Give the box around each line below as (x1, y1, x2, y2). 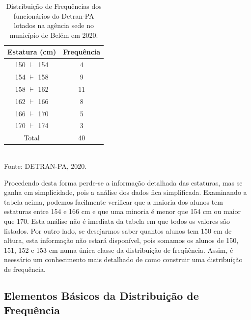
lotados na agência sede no (14, 20, 94, 30)
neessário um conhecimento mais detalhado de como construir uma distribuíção (4, 254, 243, 265)
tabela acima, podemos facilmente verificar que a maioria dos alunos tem (4, 196, 223, 207)
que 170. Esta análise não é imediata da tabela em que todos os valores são (4, 215, 230, 226)
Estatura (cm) (7, 47, 56, 57)
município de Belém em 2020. (9, 29, 98, 40)
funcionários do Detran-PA (13, 10, 94, 21)
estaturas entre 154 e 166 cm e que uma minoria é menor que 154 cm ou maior (4, 206, 241, 216)
